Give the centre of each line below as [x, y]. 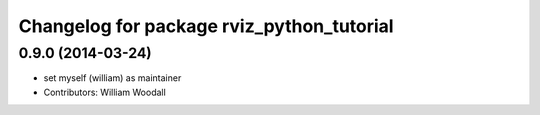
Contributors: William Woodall [105, 92]
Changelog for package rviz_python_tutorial [206, 26]
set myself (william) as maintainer [112, 78]
